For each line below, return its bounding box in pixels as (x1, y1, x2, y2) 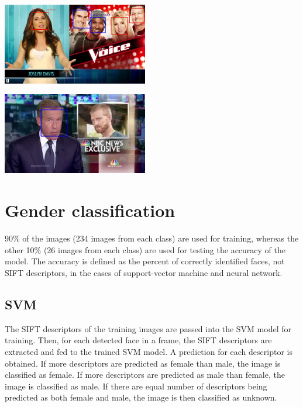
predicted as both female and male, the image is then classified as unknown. (5, 391, 277, 403)
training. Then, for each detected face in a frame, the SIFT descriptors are (5, 334, 272, 346)
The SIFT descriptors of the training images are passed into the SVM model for (5, 322, 291, 334)
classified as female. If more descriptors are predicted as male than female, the (5, 368, 285, 381)
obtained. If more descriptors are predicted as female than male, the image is (5, 357, 281, 369)
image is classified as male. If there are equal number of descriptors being (5, 380, 267, 392)
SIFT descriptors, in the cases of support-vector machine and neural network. (5, 266, 283, 278)
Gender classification (5, 198, 175, 222)
